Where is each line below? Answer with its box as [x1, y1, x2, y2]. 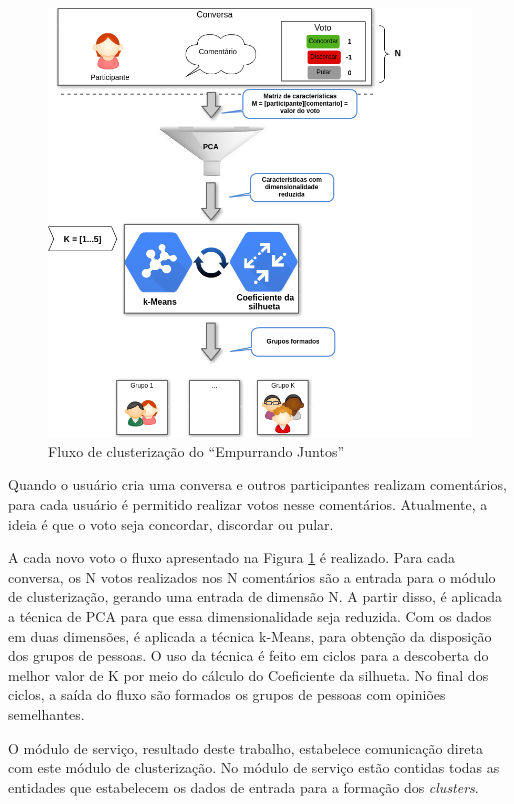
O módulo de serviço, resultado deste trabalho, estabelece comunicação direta [8, 737, 483, 758]
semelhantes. [8, 703, 85, 724]
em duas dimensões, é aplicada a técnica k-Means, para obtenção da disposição [8, 625, 492, 646]
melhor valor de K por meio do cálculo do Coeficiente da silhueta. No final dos [8, 664, 489, 685]
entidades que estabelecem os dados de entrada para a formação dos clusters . [8, 776, 479, 797]
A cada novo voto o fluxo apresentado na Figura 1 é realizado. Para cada [8, 547, 456, 568]
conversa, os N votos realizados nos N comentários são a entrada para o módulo [8, 566, 496, 587]
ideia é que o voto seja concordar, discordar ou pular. [8, 513, 334, 534]
